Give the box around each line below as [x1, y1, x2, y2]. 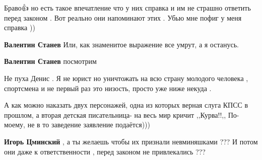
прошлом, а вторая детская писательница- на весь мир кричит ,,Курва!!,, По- [4, 109, 239, 120]
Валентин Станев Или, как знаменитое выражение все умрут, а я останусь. [4, 39, 239, 49]
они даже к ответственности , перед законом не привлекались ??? [4, 146, 206, 156]
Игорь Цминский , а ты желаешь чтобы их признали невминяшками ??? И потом [4, 136, 258, 146]
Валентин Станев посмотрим [4, 56, 97, 66]
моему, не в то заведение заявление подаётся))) [4, 119, 150, 130]
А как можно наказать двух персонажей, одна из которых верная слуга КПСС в [4, 100, 248, 110]
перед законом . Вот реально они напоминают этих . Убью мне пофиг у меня [4, 12, 242, 23]
